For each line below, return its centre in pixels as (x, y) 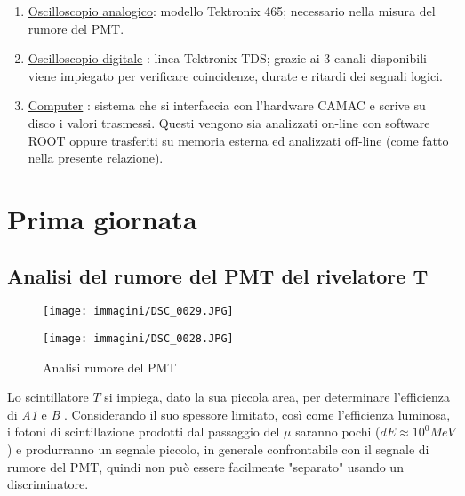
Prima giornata (102, 218)
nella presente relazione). (96, 158)
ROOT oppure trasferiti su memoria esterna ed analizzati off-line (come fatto (238, 140)
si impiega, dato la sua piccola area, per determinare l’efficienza (277, 397)
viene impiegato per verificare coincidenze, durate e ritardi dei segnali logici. (235, 75)
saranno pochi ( (338, 432)
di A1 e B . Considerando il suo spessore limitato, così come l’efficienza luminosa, (229, 414)
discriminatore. (48, 484)
